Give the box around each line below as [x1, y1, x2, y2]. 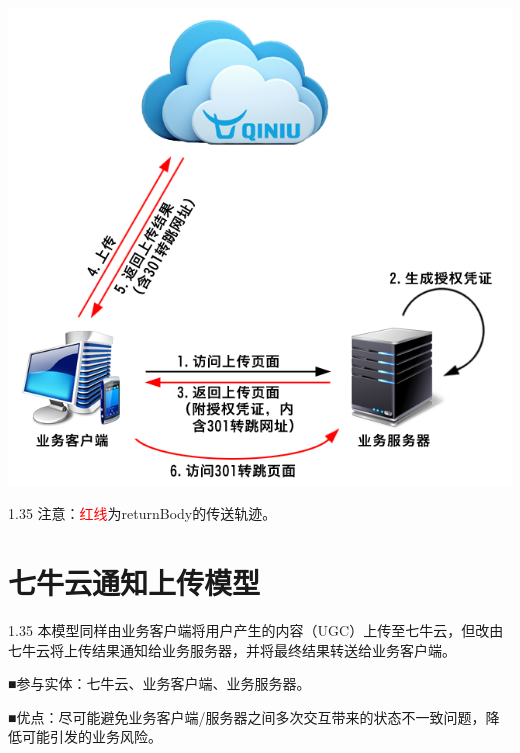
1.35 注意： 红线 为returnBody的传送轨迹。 [8, 503, 277, 524]
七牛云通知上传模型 [8, 562, 261, 602]
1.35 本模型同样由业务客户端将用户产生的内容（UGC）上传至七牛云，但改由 [8, 619, 504, 640]
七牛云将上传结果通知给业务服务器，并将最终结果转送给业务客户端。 [8, 639, 456, 660]
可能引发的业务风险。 [21, 726, 162, 747]
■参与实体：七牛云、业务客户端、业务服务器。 [8, 673, 311, 694]
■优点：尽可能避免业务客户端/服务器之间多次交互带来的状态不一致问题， [8, 706, 486, 727]
